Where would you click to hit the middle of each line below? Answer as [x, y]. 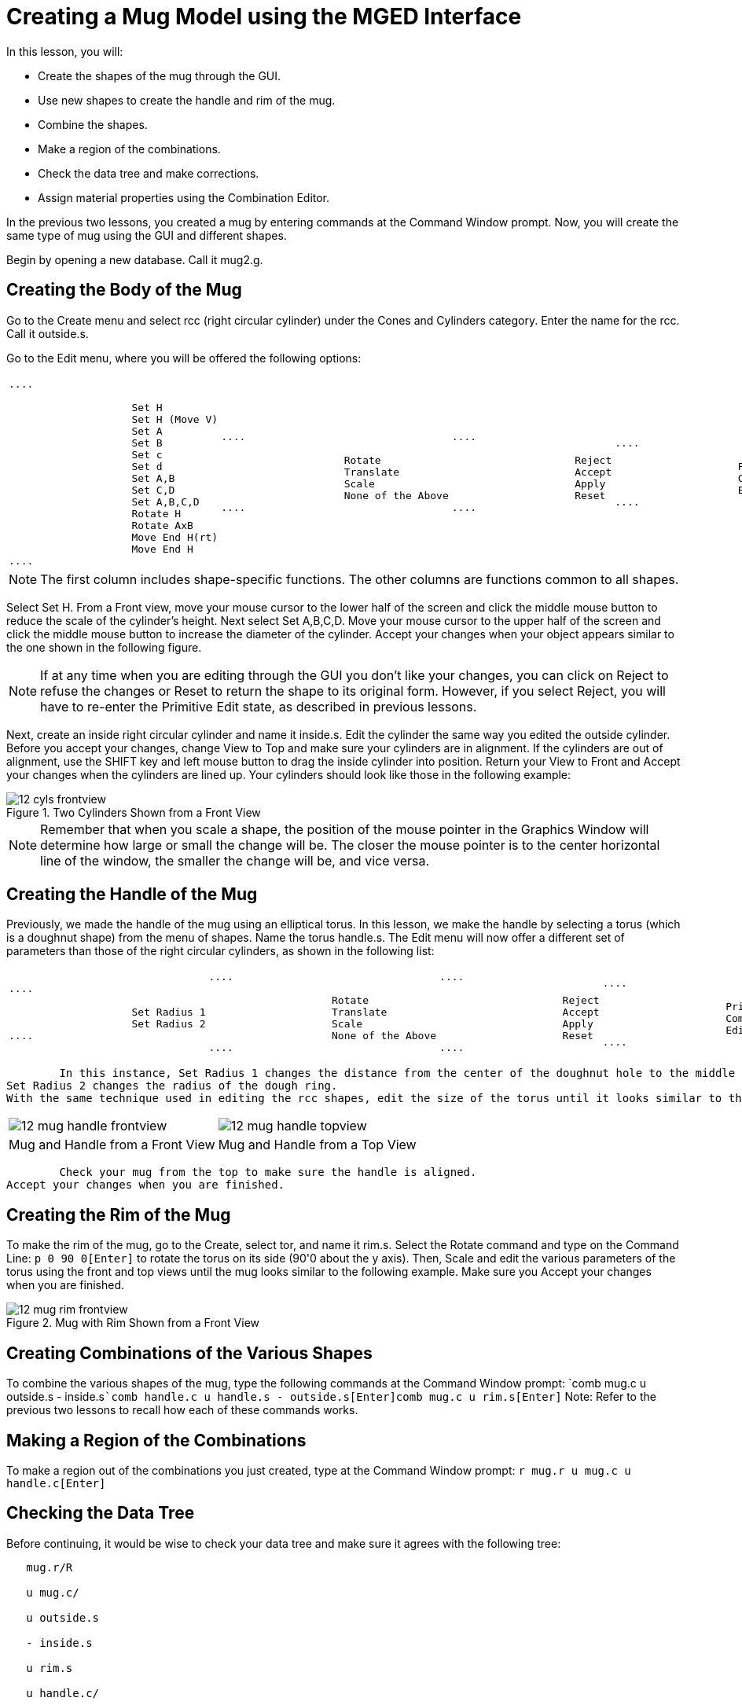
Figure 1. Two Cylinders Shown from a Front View [134, 812]
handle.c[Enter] [56, 1483]
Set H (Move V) [175, 419]
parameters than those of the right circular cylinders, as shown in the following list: [220, 951]
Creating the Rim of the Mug [119, 1214]
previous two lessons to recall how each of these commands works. [182, 1410]
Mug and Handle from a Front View [112, 1145]
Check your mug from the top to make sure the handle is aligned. [268, 1172]
